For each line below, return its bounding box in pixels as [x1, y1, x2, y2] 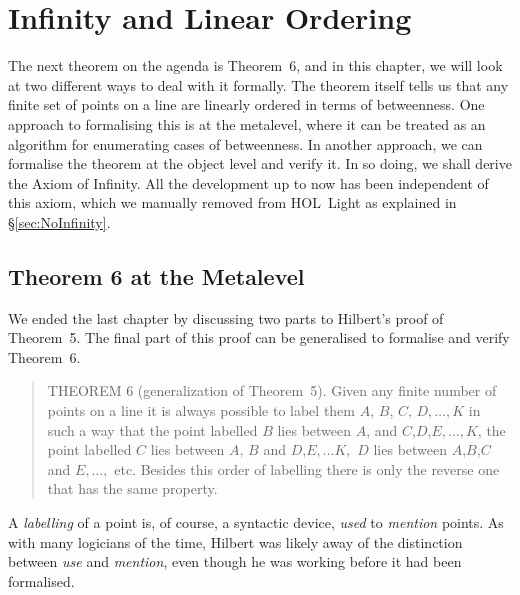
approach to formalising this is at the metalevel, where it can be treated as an [8, 113, 486, 134]
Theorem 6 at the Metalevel [8, 260, 305, 291]
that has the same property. [47, 478, 218, 499]
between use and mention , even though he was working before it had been [8, 551, 462, 572]
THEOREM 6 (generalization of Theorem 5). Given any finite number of [47, 380, 497, 401]
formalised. [8, 570, 75, 591]
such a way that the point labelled [47, 419, 258, 440]
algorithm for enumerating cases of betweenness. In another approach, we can [8, 133, 483, 154]
